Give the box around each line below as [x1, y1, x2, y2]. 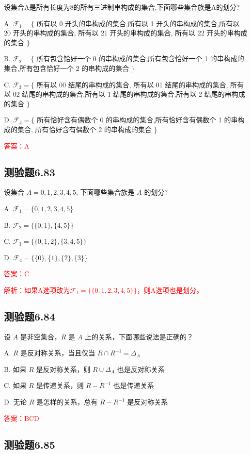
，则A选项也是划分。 [137, 285, 204, 295]
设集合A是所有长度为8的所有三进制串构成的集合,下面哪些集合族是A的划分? [4, 2, 240, 12]
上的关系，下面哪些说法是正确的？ [84, 331, 193, 341]
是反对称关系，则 [36, 364, 91, 374]
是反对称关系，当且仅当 [20, 348, 95, 358]
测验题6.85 [4, 437, 55, 452]
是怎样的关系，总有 [36, 397, 98, 407]
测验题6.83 [4, 164, 55, 179]
